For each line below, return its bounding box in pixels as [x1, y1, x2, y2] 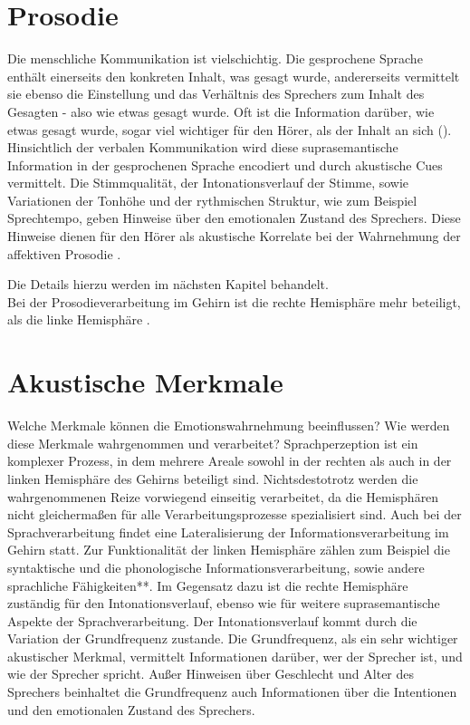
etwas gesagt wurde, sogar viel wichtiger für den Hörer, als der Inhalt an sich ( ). [7, 120, 452, 139]
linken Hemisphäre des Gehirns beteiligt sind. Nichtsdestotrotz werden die [7, 469, 418, 488]
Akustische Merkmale [7, 363, 283, 401]
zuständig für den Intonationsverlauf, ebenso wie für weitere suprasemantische [7, 594, 440, 613]
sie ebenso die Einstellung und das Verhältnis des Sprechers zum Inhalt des [7, 84, 425, 103]
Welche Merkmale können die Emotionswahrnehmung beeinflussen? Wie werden [7, 416, 450, 435]
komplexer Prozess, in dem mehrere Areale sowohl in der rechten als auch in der [7, 451, 452, 470]
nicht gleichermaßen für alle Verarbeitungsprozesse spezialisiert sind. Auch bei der [7, 505, 462, 524]
